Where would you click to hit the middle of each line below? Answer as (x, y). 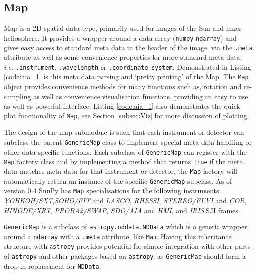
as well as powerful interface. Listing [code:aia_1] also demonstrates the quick (122, 106)
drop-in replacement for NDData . (52, 265)
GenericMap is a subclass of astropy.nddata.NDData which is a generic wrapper (126, 227)
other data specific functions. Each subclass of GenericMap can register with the (125, 151)
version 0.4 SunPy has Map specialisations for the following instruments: (113, 191)
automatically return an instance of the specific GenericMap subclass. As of (118, 181)
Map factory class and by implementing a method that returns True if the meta (124, 161)
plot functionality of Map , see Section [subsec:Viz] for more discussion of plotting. (127, 115)
